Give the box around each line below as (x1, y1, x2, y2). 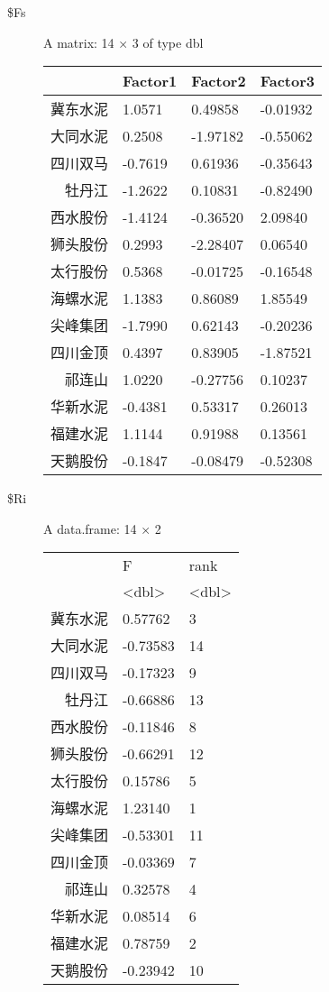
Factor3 (260, 70, 315, 92)
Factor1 (123, 70, 178, 92)
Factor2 (191, 70, 246, 92)
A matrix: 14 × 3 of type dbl (43, 32, 204, 51)
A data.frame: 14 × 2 (43, 519, 161, 537)
